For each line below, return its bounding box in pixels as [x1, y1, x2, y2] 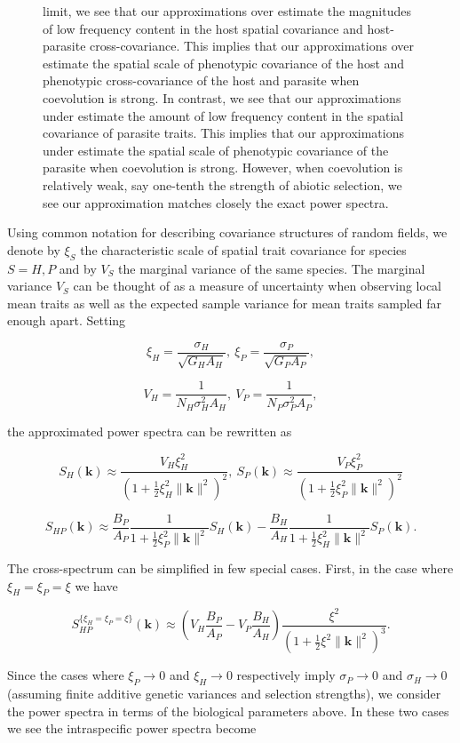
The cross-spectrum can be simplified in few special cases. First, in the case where [7, 558, 454, 577]
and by [59, 259, 97, 277]
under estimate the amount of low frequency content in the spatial [43, 106, 404, 124]
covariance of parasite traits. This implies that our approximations [43, 124, 404, 142]
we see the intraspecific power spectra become [7, 719, 257, 738]
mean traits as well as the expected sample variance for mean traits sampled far [7, 293, 442, 312]
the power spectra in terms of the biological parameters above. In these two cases [7, 701, 449, 720]
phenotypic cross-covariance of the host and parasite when [43, 71, 360, 90]
